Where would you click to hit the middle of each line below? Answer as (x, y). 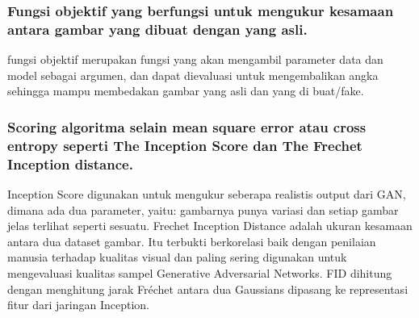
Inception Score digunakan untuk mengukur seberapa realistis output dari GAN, (207, 193)
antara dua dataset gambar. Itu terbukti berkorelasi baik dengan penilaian (192, 241)
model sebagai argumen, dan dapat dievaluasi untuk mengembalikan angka (193, 75)
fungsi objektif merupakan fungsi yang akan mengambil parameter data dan (195, 59)
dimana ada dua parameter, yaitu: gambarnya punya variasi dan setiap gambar (203, 209)
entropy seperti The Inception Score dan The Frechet (185, 145)
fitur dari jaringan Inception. (78, 305)
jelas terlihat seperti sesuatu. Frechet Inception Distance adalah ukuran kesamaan (210, 226)
